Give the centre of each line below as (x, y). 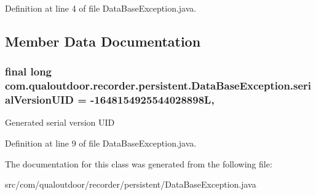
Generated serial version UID (60, 122)
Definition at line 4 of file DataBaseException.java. (101, 8)
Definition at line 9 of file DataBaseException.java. (101, 143)
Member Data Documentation (103, 41)
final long (29, 71)
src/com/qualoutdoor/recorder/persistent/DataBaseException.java (131, 184)
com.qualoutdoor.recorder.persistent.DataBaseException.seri (158, 86)
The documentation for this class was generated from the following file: (139, 163)
